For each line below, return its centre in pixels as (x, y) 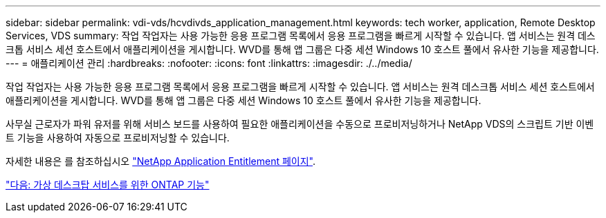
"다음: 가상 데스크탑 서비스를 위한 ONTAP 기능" (108, 185)
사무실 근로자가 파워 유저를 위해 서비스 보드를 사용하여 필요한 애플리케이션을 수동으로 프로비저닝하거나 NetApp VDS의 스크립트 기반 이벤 (300, 124)
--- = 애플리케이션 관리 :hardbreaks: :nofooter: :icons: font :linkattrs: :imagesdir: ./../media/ (209, 63)
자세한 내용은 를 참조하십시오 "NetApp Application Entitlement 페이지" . (160, 161)
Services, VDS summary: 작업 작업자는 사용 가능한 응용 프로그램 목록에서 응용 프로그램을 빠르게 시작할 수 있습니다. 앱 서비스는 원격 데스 (301, 36)
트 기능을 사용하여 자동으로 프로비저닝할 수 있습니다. (118, 138)
